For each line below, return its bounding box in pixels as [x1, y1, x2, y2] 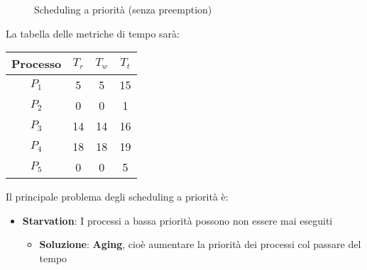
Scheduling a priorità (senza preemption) [34, 2, 212, 16]
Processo [11, 55, 62, 72]
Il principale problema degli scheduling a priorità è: [6, 189, 229, 204]
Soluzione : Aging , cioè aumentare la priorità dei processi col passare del [39, 237, 361, 252]
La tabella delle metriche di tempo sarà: [6, 26, 180, 40]
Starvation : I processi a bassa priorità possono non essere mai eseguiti [22, 213, 333, 227]
